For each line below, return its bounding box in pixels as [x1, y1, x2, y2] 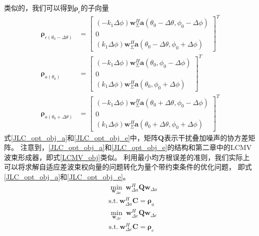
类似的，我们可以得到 [4, 2, 74, 12]
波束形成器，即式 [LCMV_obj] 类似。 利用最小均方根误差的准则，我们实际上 [4, 151, 250, 162]
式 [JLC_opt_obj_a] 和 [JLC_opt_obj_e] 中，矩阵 [4, 132, 158, 142]
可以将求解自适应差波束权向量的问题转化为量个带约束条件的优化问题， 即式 [4, 161, 252, 172]
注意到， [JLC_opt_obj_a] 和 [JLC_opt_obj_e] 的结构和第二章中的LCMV [20, 142, 252, 152]
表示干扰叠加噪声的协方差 [164, 132, 248, 142]
